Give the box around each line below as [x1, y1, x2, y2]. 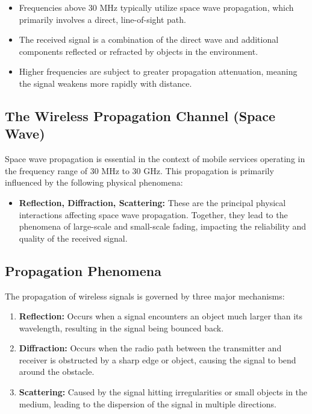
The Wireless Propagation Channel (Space [5, 106, 276, 125]
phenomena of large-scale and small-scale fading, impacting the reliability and [19, 220, 307, 233]
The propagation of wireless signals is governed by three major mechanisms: [5, 289, 285, 302]
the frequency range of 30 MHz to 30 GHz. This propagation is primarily [5, 164, 274, 177]
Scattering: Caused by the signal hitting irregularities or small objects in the [19, 386, 308, 398]
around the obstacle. [19, 365, 95, 378]
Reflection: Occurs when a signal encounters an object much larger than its [19, 310, 303, 322]
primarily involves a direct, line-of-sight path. [19, 13, 186, 25]
